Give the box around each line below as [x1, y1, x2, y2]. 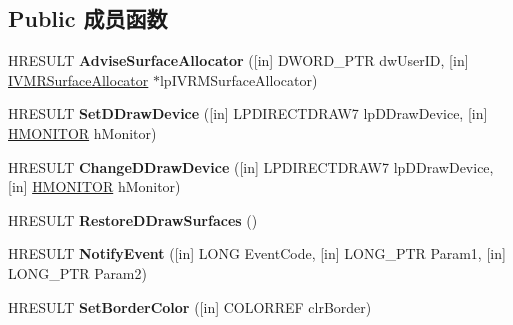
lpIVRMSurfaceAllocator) [159, 69, 318, 90]
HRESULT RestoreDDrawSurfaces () [8, 209, 258, 230]
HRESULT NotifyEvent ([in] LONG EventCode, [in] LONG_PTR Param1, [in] [8, 243, 506, 264]
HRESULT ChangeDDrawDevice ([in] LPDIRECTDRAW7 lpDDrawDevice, [8, 156, 494, 177]
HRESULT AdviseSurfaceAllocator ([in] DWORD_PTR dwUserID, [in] [8, 50, 469, 71]
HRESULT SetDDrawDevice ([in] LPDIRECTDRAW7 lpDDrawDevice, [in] [8, 103, 488, 124]
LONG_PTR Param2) [8, 262, 147, 283]
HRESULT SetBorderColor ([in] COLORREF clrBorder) [8, 296, 372, 317]
